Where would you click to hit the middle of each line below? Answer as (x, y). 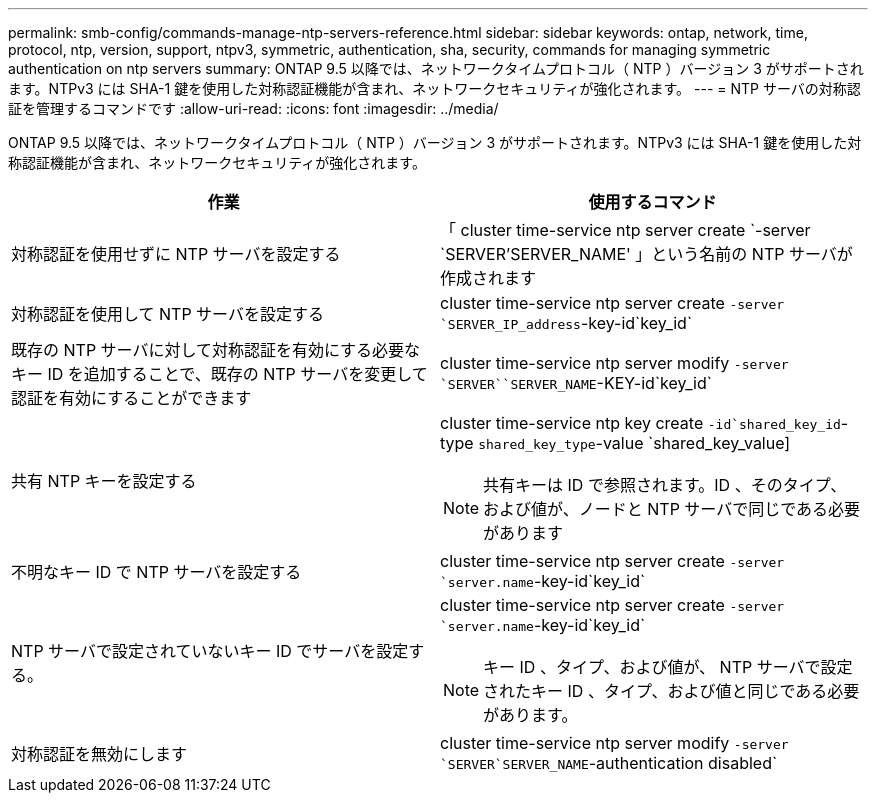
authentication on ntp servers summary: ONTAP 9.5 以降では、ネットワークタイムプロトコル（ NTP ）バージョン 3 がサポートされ (436, 68)
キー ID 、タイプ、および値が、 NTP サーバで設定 (668, 667)
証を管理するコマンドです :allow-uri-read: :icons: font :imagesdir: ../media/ (253, 108)
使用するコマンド (652, 202)
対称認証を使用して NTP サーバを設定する (167, 314)
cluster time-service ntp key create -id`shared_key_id (640, 423)
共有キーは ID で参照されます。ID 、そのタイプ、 (665, 485)
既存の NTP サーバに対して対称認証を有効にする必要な (216, 350)
